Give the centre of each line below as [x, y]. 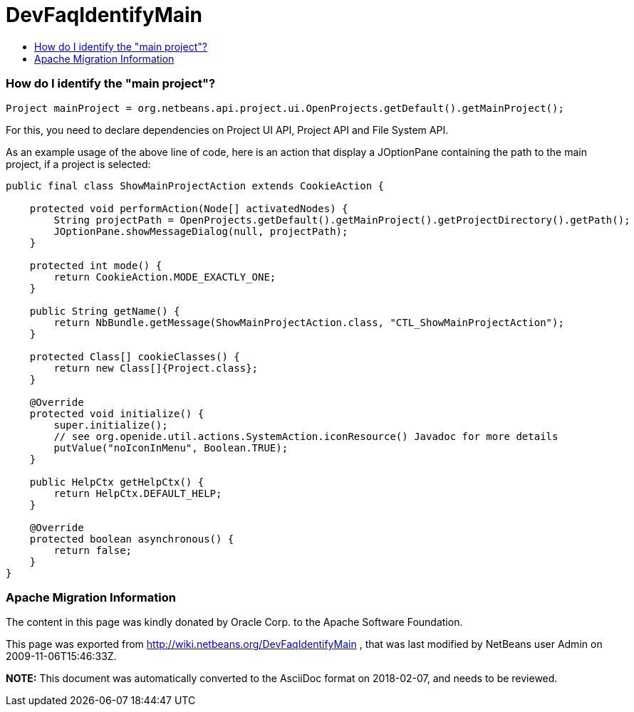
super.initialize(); [111, 425]
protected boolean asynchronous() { [132, 539]
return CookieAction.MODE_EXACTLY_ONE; [165, 277]
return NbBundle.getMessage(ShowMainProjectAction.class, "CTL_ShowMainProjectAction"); [309, 322]
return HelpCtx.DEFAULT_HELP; [138, 493]
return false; [93, 550]
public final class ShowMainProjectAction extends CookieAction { [195, 185]
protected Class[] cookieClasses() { [135, 356]
